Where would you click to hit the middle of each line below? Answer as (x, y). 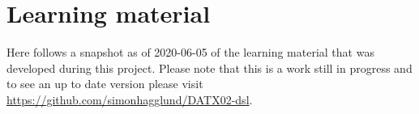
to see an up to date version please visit (105, 84)
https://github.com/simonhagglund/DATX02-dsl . (130, 99)
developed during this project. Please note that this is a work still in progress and (209, 68)
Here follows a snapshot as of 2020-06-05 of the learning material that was (190, 52)
